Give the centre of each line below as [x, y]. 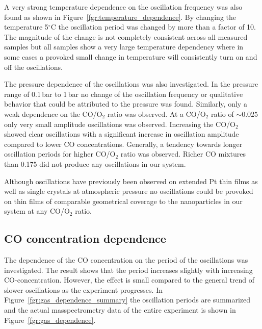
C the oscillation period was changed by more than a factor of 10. [153, 27]
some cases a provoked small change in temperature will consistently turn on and [131, 56]
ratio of [222, 113]
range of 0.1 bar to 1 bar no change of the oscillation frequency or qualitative [124, 94]
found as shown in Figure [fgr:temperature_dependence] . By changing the [120, 17]
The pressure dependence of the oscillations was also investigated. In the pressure [131, 84]
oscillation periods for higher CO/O [60, 154]
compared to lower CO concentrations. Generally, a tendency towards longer [123, 144]
